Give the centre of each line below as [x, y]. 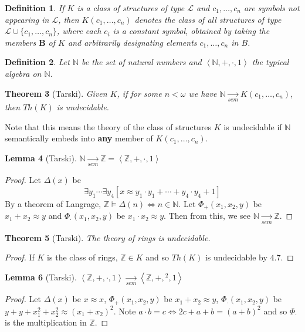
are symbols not [272, 8]
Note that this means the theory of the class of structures [108, 126]
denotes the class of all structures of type [208, 19]
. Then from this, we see [207, 216]
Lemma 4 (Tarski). [41, 157]
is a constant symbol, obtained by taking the [191, 31]
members [21, 42]
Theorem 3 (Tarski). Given [56, 93]
